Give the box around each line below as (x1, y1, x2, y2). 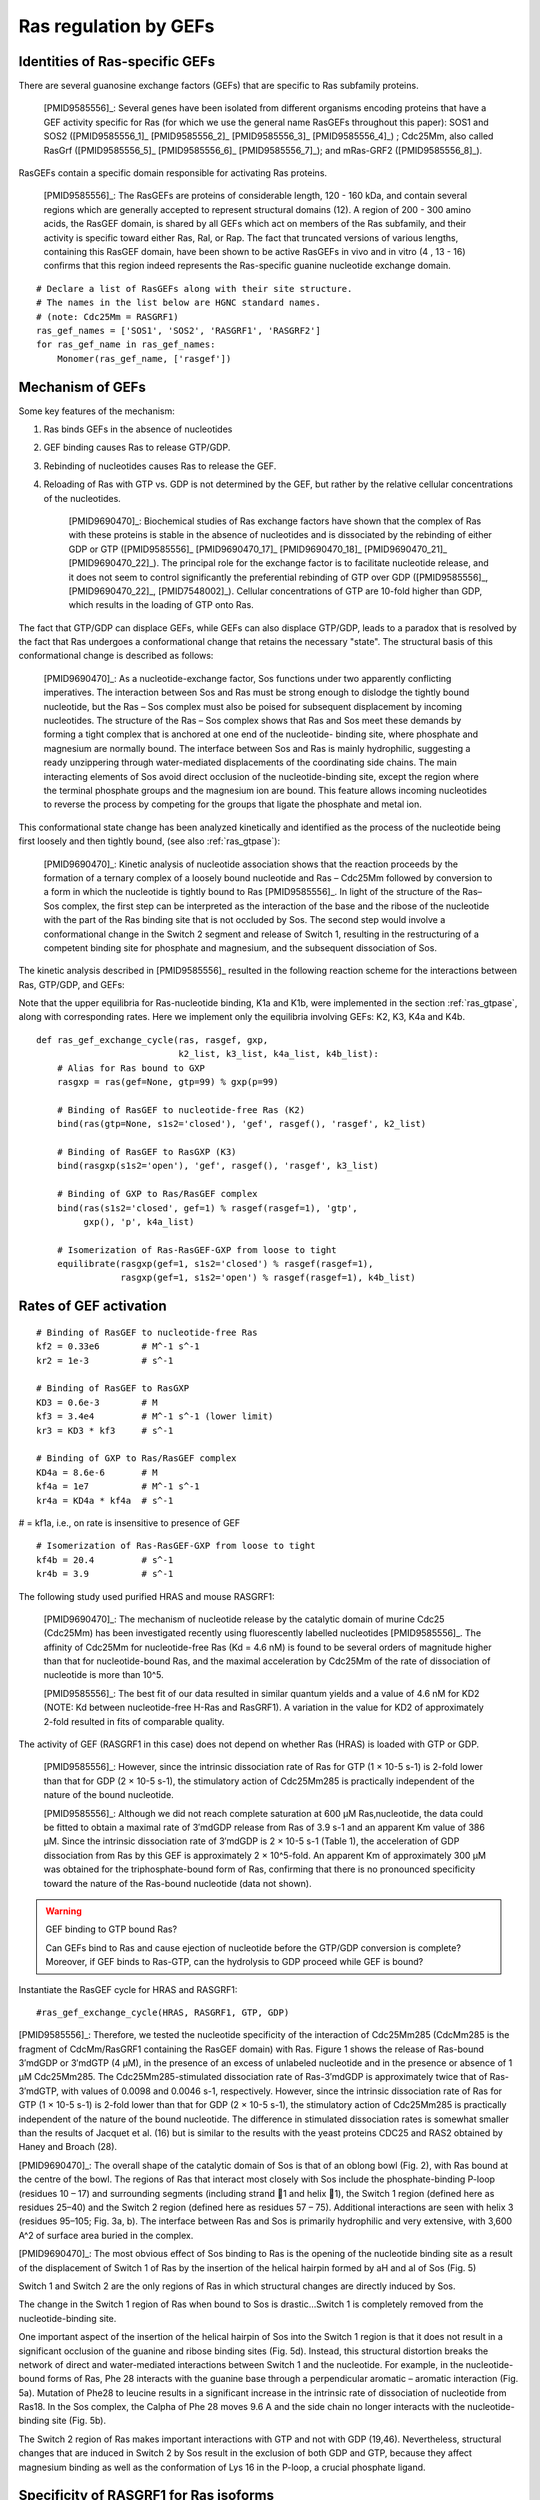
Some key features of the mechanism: (18, 405, 175, 417)
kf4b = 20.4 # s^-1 (36, 1554, 174, 1565)
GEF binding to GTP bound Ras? (45, 1923, 178, 1935)
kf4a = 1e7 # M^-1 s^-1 (36, 1481, 200, 1492)
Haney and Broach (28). (18, 2141, 118, 2153)
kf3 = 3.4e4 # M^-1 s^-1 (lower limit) (36, 1411, 274, 1422)
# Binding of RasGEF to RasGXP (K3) (56, 1146, 237, 1157)
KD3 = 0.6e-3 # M (36, 1396, 158, 1408)
